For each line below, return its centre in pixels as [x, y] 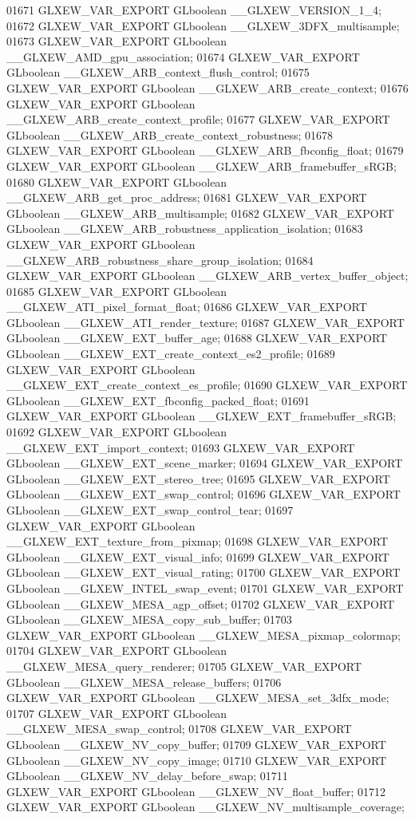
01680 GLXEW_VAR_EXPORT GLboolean [117, 181]
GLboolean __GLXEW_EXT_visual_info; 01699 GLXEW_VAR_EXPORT [198, 556]
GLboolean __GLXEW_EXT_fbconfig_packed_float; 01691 [158, 400]
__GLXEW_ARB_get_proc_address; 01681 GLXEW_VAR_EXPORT [187, 197]
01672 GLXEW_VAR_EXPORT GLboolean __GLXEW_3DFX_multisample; [203, 25]
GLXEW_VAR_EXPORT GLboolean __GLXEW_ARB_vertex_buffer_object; [207, 276]
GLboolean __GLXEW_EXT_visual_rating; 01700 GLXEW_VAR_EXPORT [204, 572]
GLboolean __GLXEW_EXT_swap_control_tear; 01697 [150, 510]
